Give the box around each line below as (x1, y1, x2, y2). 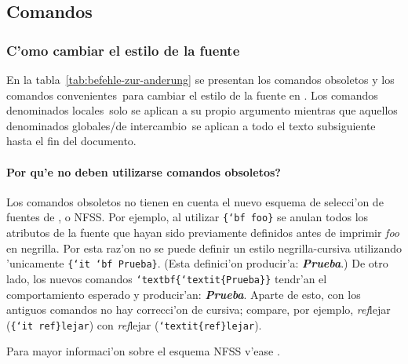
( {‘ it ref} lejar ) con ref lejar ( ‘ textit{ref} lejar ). (6, 316, 262, 333)
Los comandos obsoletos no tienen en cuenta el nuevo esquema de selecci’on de (6, 193, 384, 209)
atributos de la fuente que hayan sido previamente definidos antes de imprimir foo (6, 224, 399, 241)
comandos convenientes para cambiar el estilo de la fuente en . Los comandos (6, 86, 378, 103)
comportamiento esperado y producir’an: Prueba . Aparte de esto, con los (6, 286, 361, 302)
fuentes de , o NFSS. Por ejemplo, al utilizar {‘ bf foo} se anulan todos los (6, 209, 369, 225)
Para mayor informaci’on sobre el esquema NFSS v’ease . (6, 343, 280, 359)
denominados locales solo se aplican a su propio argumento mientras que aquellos (6, 102, 398, 118)
